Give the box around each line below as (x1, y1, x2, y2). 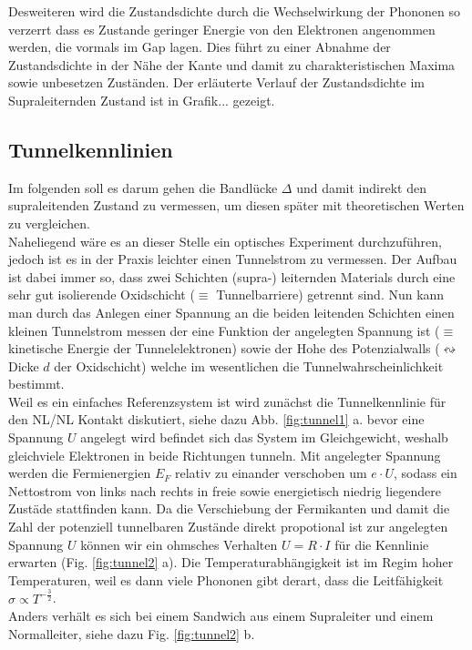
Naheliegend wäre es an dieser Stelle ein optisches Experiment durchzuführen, (8, 231, 442, 250)
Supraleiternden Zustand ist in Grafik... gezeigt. (8, 90, 275, 109)
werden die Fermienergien (8, 463, 151, 482)
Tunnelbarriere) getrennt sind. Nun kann (216, 285, 445, 304)
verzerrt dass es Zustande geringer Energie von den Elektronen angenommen (8, 19, 436, 38)
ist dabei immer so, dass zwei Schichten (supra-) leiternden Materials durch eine (8, 267, 456, 286)
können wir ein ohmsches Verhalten (80, 534, 278, 554)
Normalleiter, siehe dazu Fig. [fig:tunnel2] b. (8, 624, 255, 643)
